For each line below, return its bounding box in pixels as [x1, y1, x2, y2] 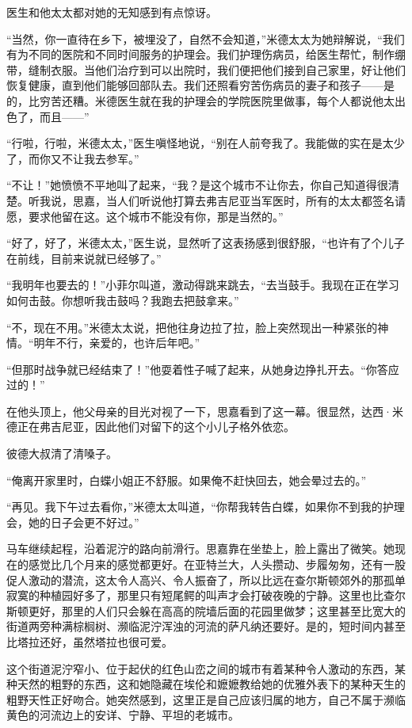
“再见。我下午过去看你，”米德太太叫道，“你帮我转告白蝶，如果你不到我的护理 [6, 498, 405, 515]
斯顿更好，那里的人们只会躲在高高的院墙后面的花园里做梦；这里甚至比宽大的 [6, 602, 406, 619]
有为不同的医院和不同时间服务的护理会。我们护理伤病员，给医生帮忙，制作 [6, 46, 395, 63]
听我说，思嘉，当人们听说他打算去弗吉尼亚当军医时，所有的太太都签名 [28, 192, 395, 208]
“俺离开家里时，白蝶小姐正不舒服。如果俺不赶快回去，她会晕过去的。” [6, 471, 367, 488]
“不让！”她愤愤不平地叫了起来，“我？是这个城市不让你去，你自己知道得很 [6, 177, 388, 193]
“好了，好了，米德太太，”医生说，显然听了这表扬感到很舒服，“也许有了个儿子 [6, 234, 405, 251]
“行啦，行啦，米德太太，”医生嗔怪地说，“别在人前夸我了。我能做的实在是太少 [6, 135, 405, 151]
